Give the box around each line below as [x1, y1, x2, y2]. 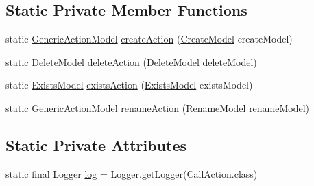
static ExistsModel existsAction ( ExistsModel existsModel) [5, 78, 253, 92]
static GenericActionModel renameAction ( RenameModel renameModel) [5, 100, 310, 115]
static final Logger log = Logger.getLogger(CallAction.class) [5, 166, 258, 181]
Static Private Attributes [5, 134, 187, 155]
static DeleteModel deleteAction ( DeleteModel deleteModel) [5, 54, 257, 69]
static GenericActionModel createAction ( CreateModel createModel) [5, 32, 293, 46]
